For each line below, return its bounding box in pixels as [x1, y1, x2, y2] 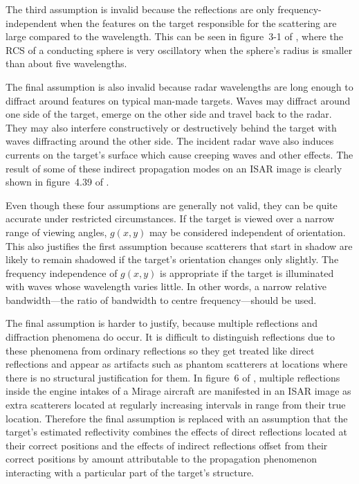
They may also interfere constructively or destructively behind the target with [6, 120, 337, 134]
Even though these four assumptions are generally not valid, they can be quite [6, 197, 338, 212]
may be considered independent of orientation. [149, 224, 346, 239]
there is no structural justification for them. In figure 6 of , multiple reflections [6, 370, 340, 384]
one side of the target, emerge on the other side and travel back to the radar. [6, 107, 332, 121]
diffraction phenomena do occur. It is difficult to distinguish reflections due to [6, 330, 335, 344]
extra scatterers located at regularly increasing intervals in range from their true [6, 397, 346, 412]
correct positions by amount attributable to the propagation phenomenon [6, 451, 317, 466]
